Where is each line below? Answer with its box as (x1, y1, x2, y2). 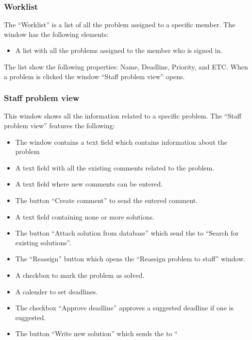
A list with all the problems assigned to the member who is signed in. (15, 45, 223, 55)
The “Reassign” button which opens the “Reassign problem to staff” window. (15, 254, 246, 264)
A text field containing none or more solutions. (15, 211, 154, 221)
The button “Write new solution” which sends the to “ (15, 328, 178, 339)
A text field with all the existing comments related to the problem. (15, 162, 215, 172)
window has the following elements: (4, 29, 109, 39)
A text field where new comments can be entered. (15, 179, 163, 189)
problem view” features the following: (4, 120, 115, 130)
